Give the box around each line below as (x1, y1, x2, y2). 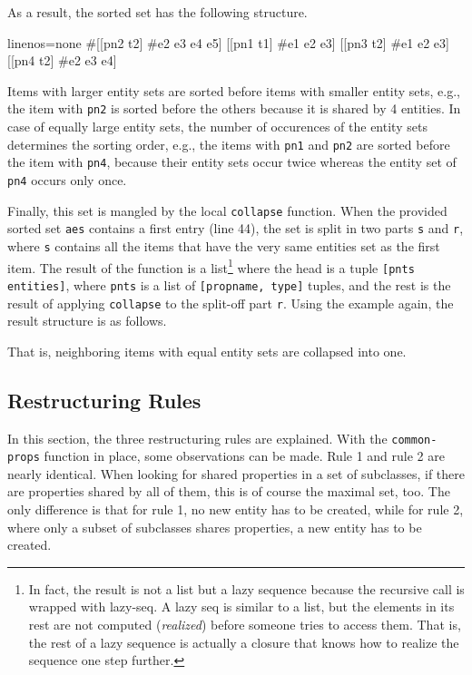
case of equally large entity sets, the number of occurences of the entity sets (7, 117, 428, 136)
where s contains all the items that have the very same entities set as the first (7, 236, 440, 255)
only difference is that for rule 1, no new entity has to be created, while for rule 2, (7, 500, 464, 519)
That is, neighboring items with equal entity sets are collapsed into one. (7, 341, 407, 360)
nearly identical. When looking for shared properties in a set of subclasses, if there (7, 464, 466, 483)
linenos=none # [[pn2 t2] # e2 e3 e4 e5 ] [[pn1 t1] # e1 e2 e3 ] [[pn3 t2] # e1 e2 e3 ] (7, 33, 449, 52)
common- (391, 433, 438, 446)
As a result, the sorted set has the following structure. (7, 3, 308, 21)
